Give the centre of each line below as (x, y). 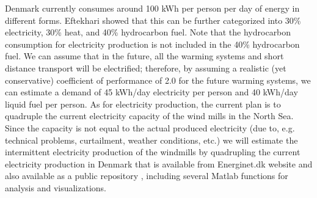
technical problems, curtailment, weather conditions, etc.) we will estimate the (151, 140)
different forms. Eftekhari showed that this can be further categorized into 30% (153, 20)
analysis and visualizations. (56, 187)
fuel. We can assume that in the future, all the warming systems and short (144, 56)
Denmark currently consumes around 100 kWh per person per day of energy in (152, 8)
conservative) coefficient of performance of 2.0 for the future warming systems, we (158, 80)
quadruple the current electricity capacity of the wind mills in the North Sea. (149, 116)
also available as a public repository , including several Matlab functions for (147, 176)
